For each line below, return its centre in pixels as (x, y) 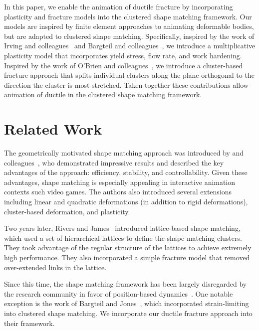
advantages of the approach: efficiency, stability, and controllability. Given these (126, 172)
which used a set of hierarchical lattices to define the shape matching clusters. (123, 238)
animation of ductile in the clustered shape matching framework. (103, 94)
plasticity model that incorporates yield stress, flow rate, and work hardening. (123, 55)
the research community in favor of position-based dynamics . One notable (119, 293)
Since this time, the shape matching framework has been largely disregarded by (126, 284)
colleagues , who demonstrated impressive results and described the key (114, 162)
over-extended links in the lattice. (55, 267)
